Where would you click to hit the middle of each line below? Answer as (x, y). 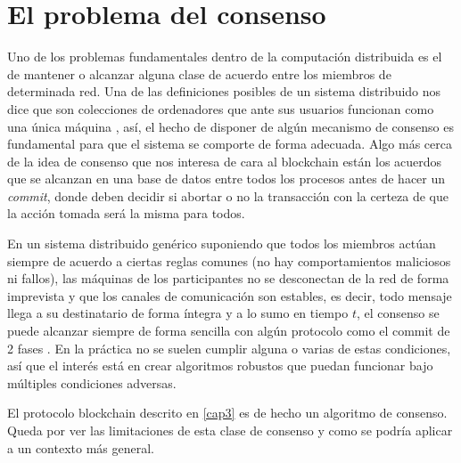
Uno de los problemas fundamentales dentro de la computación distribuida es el (225, 57)
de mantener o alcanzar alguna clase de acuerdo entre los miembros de (199, 73)
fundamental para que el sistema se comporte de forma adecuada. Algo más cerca (230, 144)
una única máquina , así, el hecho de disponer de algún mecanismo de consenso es (230, 126)
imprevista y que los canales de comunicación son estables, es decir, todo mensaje (230, 295)
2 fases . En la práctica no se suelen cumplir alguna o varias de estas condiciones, (229, 348)
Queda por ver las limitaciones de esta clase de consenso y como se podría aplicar (230, 430)
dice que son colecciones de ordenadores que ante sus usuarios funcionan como (221, 108)
